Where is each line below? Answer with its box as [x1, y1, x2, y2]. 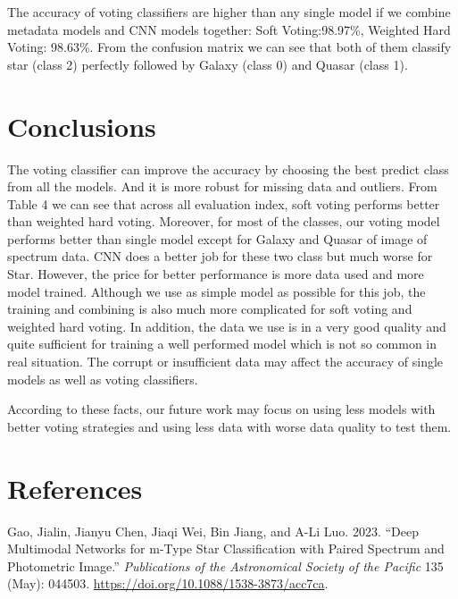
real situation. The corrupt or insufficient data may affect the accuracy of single [7, 352, 444, 371]
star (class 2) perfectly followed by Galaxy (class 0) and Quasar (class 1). [7, 55, 408, 73]
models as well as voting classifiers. [7, 369, 198, 388]
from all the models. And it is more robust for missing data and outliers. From [7, 177, 437, 196]
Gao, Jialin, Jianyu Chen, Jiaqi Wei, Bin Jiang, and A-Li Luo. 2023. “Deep [7, 521, 419, 540]
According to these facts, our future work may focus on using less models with [7, 400, 436, 418]
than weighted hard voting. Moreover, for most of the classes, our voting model [7, 212, 440, 231]
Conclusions [7, 107, 156, 144]
